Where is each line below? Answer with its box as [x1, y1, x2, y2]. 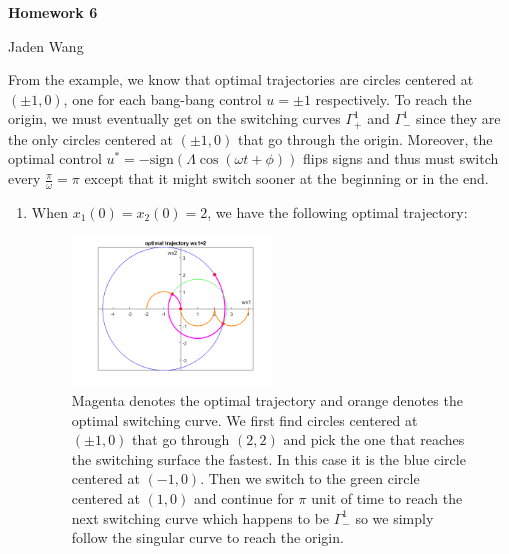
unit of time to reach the [311, 488, 463, 509]
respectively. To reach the [315, 88, 472, 109]
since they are [416, 108, 501, 129]
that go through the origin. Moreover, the [237, 128, 493, 149]
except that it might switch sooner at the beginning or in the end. [84, 168, 489, 189]
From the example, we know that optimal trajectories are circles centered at [8, 69, 474, 90]
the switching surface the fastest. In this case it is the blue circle [71, 448, 466, 469]
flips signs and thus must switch [302, 148, 499, 169]
